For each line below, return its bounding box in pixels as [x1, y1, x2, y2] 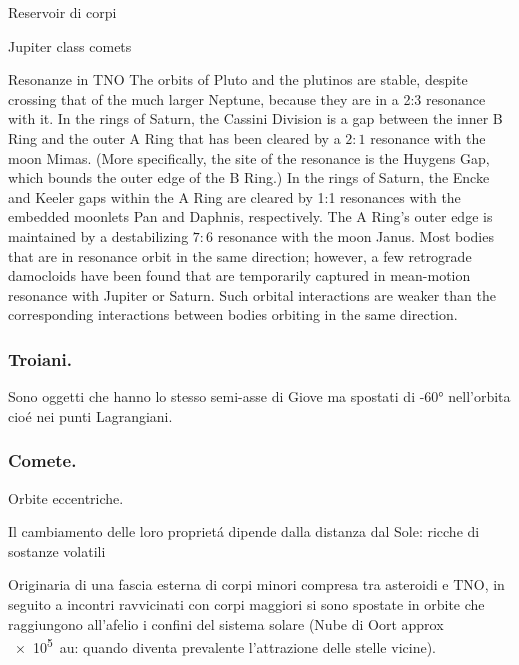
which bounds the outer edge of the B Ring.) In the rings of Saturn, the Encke [8, 167, 490, 188]
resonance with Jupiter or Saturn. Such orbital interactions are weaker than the [8, 284, 496, 305]
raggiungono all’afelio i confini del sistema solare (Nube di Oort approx [8, 613, 444, 634]
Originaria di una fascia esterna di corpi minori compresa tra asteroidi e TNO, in [8, 574, 505, 595]
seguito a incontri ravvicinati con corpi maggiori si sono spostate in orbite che [8, 593, 485, 614]
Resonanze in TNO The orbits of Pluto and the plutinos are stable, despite [8, 69, 468, 90]
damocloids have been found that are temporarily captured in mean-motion [8, 265, 471, 286]
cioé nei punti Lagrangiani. [8, 405, 173, 426]
